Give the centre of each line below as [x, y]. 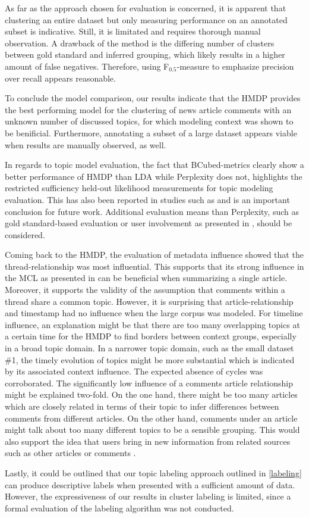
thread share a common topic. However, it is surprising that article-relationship [149, 301]
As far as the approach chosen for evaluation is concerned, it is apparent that [146, 8]
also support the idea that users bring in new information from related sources [148, 441]
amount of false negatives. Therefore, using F [87, 66]
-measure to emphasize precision [235, 66]
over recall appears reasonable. [60, 78]
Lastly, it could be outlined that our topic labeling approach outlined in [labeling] [153, 472]
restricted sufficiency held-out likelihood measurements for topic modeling [139, 188]
